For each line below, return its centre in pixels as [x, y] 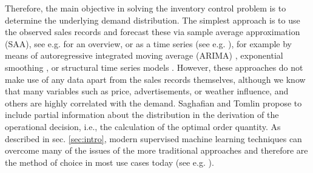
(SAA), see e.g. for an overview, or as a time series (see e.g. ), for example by [149, 43]
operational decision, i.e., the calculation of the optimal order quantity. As [143, 126]
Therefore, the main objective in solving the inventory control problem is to [146, 8]
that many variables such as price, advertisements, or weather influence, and [147, 91]
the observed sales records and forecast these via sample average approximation [153, 32]
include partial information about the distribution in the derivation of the [142, 115]
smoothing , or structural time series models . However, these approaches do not [154, 67]
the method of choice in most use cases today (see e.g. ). [109, 162]
